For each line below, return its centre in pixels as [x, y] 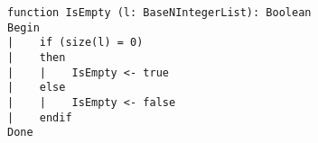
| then [37, 57]
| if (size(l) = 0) [75, 43]
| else [37, 88]
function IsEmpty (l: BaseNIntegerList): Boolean [159, 13]
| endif [40, 117]
